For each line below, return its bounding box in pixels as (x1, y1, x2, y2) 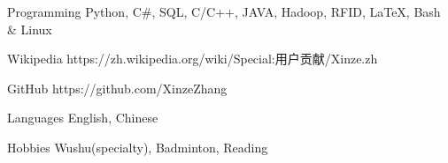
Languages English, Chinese (7, 108, 158, 127)
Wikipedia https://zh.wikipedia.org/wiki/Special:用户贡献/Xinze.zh (7, 49, 378, 68)
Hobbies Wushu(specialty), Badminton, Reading (7, 137, 268, 156)
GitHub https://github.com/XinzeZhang (7, 78, 228, 97)
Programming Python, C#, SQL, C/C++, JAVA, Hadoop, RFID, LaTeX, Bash (7, 3, 441, 20)
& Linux (7, 19, 52, 38)
